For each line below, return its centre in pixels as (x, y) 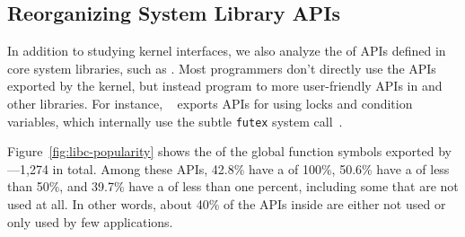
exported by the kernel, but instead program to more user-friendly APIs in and (225, 86)
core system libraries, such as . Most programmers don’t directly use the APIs (222, 68)
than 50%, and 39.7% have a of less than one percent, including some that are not (233, 186)
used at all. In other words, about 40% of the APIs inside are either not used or (227, 204)
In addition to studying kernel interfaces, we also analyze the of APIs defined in (227, 51)
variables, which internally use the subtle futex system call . (175, 121)
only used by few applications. (90, 221)
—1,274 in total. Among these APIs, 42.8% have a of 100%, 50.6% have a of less (228, 168)
